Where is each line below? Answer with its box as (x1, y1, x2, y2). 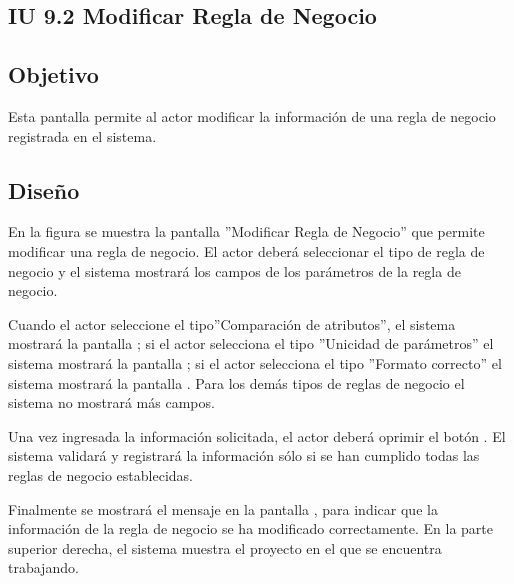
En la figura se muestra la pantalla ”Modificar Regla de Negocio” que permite (8, 221, 485, 242)
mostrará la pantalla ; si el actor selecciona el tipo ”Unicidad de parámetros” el (8, 333, 494, 354)
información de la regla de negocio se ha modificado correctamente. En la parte (8, 518, 494, 539)
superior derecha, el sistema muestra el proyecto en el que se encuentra (8, 537, 442, 558)
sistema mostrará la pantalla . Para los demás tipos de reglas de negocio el (8, 372, 465, 393)
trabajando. (8, 557, 79, 578)
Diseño (8, 174, 80, 205)
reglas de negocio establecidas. (8, 464, 193, 485)
